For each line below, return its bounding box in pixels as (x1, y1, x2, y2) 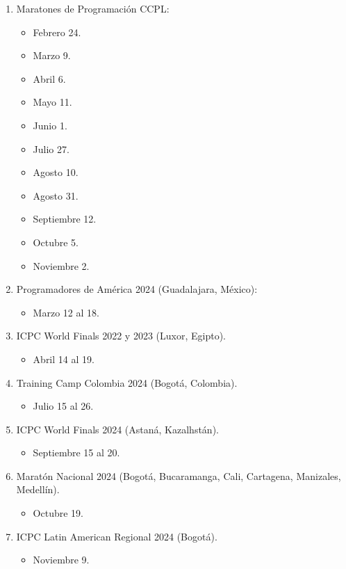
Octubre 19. (33, 506, 83, 520)
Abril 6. (33, 71, 66, 86)
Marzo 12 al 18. (33, 305, 99, 319)
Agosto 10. (33, 165, 79, 179)
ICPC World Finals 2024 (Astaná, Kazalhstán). (16, 422, 219, 436)
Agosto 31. (33, 188, 79, 202)
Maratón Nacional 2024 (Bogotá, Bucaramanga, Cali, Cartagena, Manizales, (16, 468, 341, 483)
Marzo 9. (33, 48, 71, 63)
